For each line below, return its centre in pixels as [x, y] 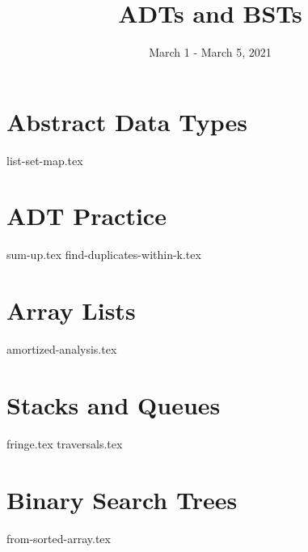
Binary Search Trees [122, 499]
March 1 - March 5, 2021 [210, 52]
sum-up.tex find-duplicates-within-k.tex [104, 255]
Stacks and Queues [114, 404]
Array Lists [71, 310]
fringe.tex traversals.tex [65, 443]
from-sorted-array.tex [59, 538]
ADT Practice [86, 216]
